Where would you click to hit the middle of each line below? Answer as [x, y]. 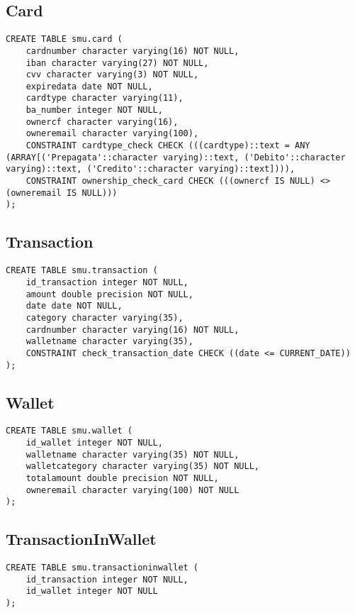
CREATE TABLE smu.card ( [64, 39]
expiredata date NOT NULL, [89, 86]
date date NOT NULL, [74, 306]
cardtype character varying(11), [105, 98]
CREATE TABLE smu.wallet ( [69, 431]
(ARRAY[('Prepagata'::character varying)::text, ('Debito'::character [176, 157]
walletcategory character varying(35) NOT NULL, [142, 466]
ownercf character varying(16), [102, 122]
